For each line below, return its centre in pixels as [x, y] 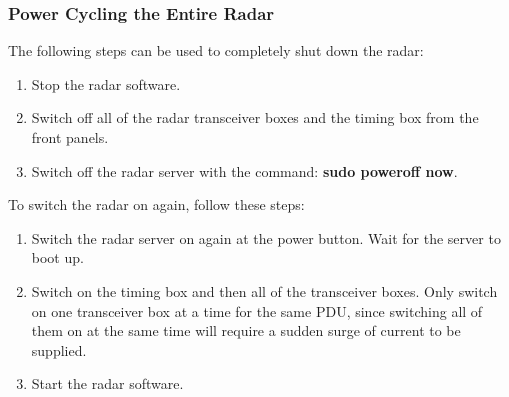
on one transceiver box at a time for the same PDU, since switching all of [257, 310]
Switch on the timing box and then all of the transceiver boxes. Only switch [264, 290]
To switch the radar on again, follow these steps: [156, 204]
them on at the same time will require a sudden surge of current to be [246, 330]
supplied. [59, 349]
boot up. [57, 257]
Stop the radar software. [106, 83]
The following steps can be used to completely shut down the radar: [216, 50]
